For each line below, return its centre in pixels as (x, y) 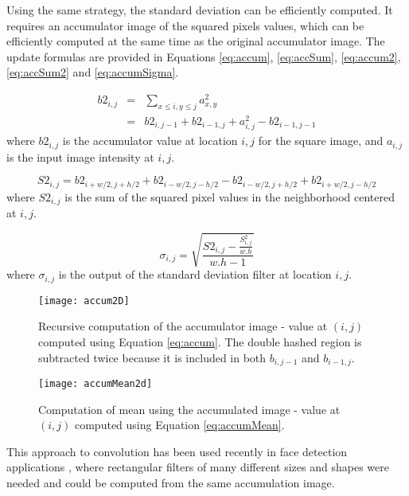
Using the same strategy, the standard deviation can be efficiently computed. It (200, 10)
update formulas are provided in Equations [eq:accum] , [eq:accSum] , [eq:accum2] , (204, 56)
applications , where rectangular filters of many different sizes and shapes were (198, 467)
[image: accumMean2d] (95, 383)
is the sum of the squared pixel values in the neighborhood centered (230, 196)
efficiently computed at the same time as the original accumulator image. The (196, 41)
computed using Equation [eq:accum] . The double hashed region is (200, 341)
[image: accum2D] (84, 301)
